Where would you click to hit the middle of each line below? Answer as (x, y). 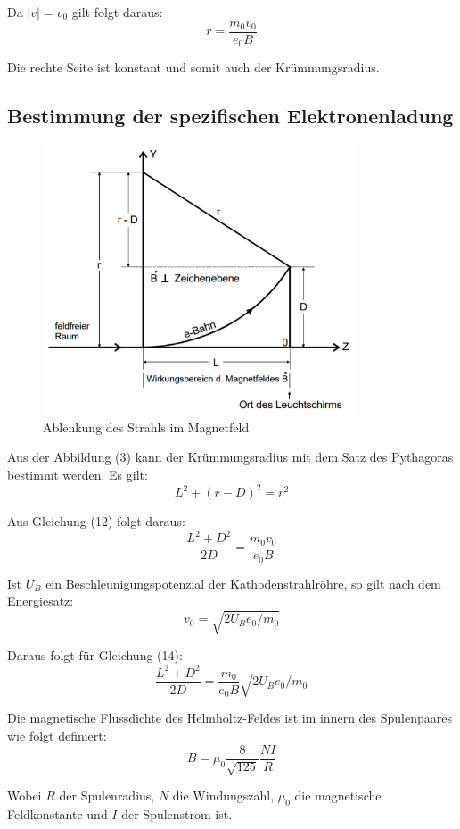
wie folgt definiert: (57, 736)
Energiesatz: (41, 601)
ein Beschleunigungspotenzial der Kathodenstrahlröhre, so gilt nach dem (243, 583)
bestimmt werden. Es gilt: (78, 475)
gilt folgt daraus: (117, 12)
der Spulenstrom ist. (177, 813)
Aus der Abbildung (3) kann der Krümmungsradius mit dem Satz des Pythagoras (230, 457)
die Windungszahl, (223, 796)
